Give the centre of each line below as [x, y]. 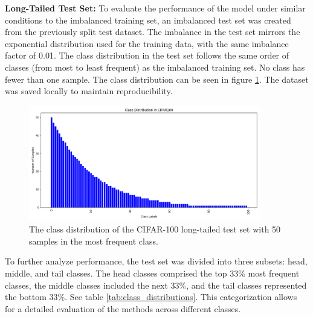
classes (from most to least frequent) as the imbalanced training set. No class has [155, 67]
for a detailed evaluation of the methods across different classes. [123, 308]
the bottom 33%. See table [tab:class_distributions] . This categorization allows [151, 297]
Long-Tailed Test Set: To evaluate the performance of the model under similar [155, 8]
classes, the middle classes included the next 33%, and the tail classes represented [156, 285]
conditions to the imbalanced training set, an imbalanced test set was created [148, 20]
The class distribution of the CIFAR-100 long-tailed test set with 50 [155, 229]
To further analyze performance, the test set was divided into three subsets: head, [156, 261]
